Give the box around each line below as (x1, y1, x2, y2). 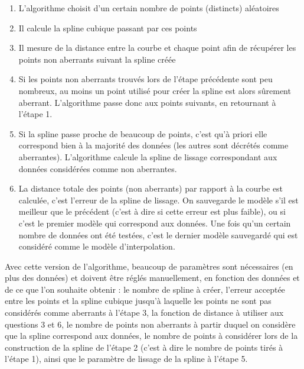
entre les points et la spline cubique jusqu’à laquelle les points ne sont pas (5, 294, 272, 307)
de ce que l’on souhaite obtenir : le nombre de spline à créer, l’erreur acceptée (5, 283, 285, 295)
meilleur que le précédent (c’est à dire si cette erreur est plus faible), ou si (18, 205, 286, 218)
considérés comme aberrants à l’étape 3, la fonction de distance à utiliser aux (5, 306, 284, 319)
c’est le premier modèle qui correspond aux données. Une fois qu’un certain (18, 216, 291, 229)
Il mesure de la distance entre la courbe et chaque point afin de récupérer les (18, 41, 296, 54)
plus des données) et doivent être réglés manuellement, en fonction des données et (5, 271, 300, 284)
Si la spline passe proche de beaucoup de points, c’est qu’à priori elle (18, 127, 267, 140)
